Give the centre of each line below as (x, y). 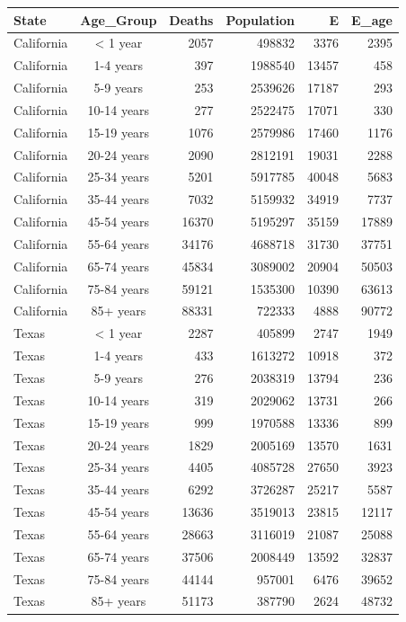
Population (260, 19)
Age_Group (119, 19)
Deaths (191, 19)
